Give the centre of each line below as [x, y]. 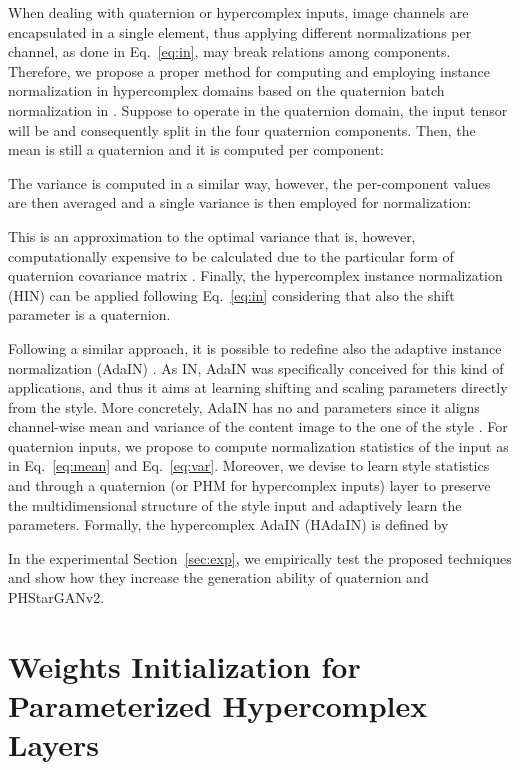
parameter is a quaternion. [89, 314]
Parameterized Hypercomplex [218, 705]
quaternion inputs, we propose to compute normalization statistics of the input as [258, 445]
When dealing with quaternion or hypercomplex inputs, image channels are [238, 12]
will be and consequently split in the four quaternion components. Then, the [242, 129]
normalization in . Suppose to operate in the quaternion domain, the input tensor [258, 109]
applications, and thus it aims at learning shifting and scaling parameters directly [258, 387]
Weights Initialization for [184, 665]
